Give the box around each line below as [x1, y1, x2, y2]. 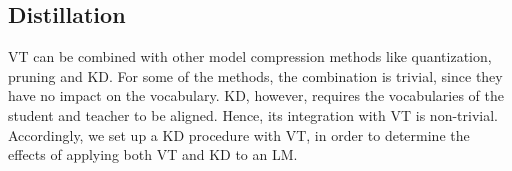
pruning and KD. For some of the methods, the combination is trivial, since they [8, 65, 503, 86]
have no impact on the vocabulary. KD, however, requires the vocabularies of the [8, 85, 504, 106]
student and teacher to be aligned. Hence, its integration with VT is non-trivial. [8, 104, 498, 125]
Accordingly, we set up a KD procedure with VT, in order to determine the [8, 124, 470, 145]
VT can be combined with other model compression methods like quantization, [8, 46, 492, 67]
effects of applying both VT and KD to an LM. [8, 144, 298, 165]
